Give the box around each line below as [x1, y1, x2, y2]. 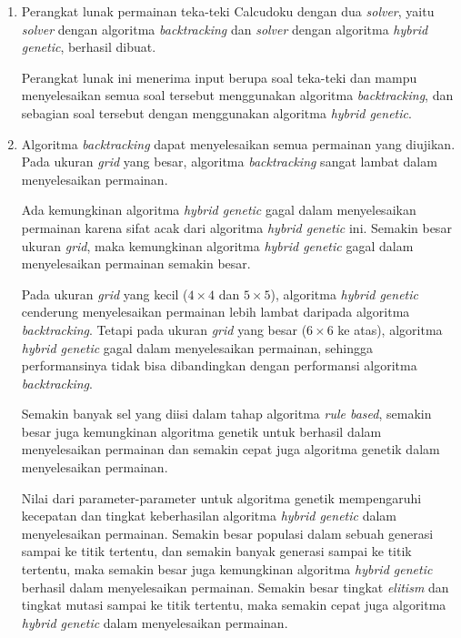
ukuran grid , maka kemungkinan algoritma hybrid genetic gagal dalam [21, 236, 414, 255]
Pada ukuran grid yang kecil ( [21, 284, 188, 303]
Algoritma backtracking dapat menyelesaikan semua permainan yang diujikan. [21, 134, 456, 153]
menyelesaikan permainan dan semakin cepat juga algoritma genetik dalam [21, 440, 440, 459]
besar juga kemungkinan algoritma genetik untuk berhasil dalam [21, 421, 382, 441]
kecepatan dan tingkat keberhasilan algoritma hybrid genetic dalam [21, 506, 396, 525]
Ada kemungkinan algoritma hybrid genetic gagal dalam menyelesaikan [21, 200, 416, 219]
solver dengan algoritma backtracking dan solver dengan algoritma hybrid [21, 19, 428, 38]
